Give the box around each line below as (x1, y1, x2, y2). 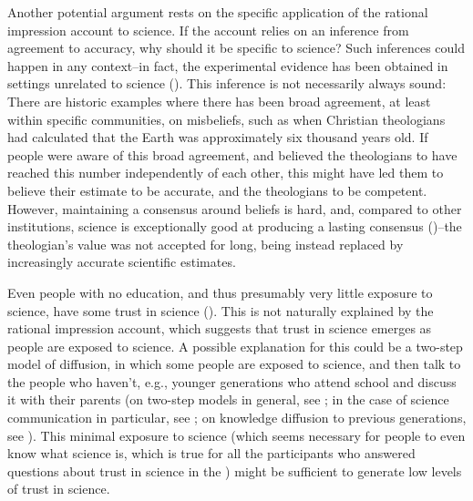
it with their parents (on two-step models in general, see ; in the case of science (7, 390, 449, 409)
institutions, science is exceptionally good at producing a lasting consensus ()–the (7, 217, 462, 236)
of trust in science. (7, 479, 110, 498)
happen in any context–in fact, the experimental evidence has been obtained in (7, 56, 448, 75)
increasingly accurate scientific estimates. (7, 252, 236, 271)
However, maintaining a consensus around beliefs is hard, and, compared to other (7, 199, 462, 218)
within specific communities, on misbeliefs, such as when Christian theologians (7, 109, 446, 128)
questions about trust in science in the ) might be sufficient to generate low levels (7, 461, 462, 480)
